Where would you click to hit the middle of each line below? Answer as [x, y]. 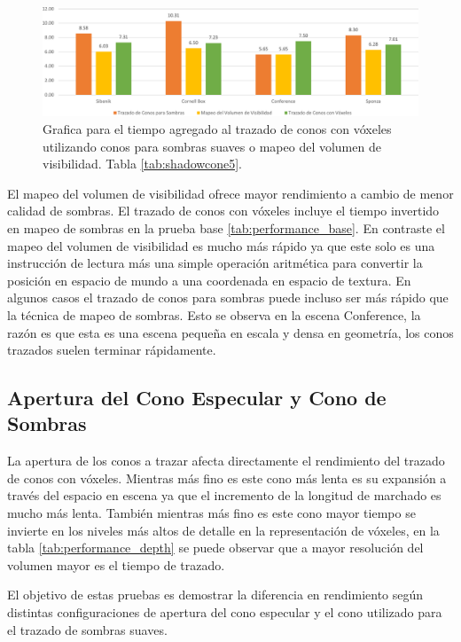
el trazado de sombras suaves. [87, 629]
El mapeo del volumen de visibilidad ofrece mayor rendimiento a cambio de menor [230, 193]
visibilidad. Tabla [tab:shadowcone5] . [142, 164]
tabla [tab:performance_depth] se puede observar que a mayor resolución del [215, 548]
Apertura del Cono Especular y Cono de [197, 398]
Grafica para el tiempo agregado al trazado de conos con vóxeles [217, 128]
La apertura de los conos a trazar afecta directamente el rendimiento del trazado [226, 461]
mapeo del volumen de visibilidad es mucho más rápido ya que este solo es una [221, 245]
